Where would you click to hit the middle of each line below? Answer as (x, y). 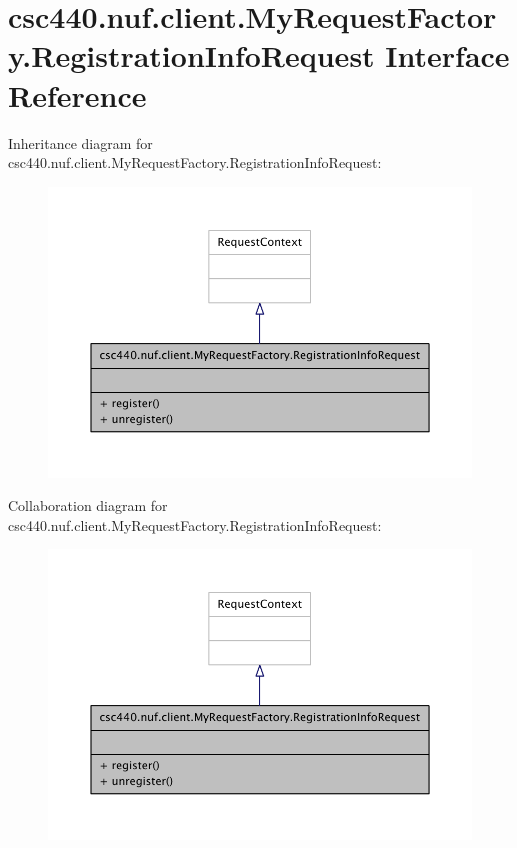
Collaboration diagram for (88, 505)
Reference (77, 94)
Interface (447, 55)
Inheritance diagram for (80, 142)
